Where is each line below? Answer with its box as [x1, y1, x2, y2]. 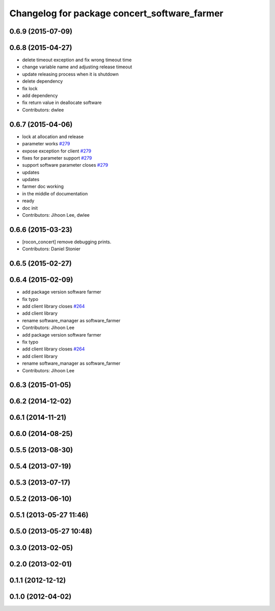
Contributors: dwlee [22, 107, 64, 113]
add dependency [22, 92, 58, 99]
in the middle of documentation [22, 190, 88, 196]
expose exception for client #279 [22, 148, 92, 154]
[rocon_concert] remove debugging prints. [22, 239, 112, 245]
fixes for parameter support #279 [22, 155, 92, 161]
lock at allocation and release [22, 133, 84, 140]
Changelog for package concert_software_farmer [9, 8, 224, 19]
